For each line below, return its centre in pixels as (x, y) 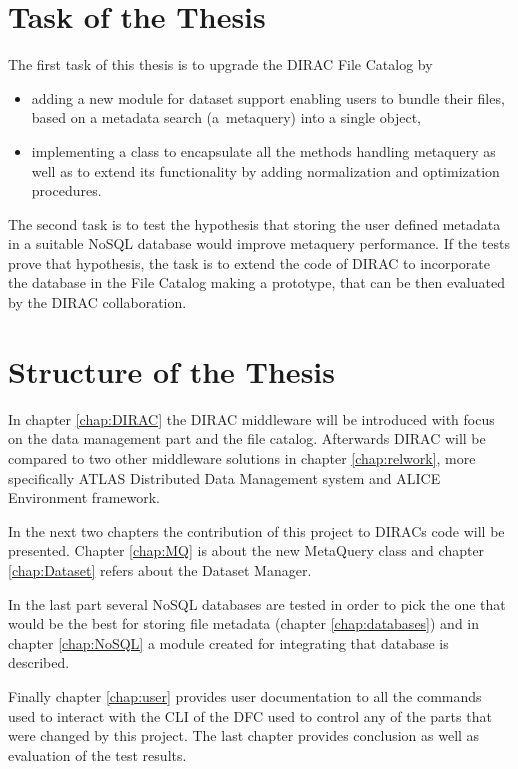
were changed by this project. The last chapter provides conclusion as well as (244, 735)
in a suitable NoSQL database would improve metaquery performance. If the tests (259, 243)
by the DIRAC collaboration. (97, 302)
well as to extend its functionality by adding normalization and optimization (265, 170)
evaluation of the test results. (97, 754)
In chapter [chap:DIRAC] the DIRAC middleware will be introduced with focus (251, 418)
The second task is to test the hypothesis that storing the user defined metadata (254, 223)
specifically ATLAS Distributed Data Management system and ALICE (224, 477)
